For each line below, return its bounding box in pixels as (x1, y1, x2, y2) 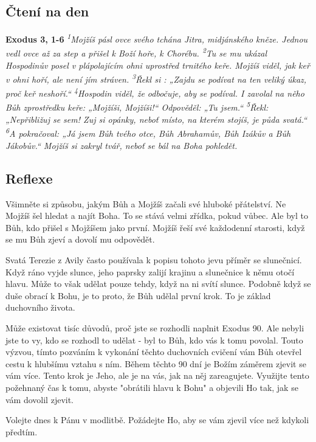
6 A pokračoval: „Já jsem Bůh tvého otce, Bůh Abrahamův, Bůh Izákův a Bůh (5, 125, 291, 140)
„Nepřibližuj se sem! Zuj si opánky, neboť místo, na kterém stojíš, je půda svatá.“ (5, 113, 307, 126)
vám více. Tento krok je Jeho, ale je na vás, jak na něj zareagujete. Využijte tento (5, 369, 309, 382)
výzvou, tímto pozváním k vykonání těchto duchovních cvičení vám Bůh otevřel (5, 345, 302, 358)
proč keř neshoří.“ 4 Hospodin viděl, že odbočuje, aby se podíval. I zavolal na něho (5, 85, 304, 100)
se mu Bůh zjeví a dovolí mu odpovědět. (5, 233, 155, 246)
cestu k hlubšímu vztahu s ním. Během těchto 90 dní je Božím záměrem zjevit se (5, 357, 306, 370)
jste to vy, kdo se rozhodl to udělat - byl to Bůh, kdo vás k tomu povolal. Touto (5, 333, 303, 346)
